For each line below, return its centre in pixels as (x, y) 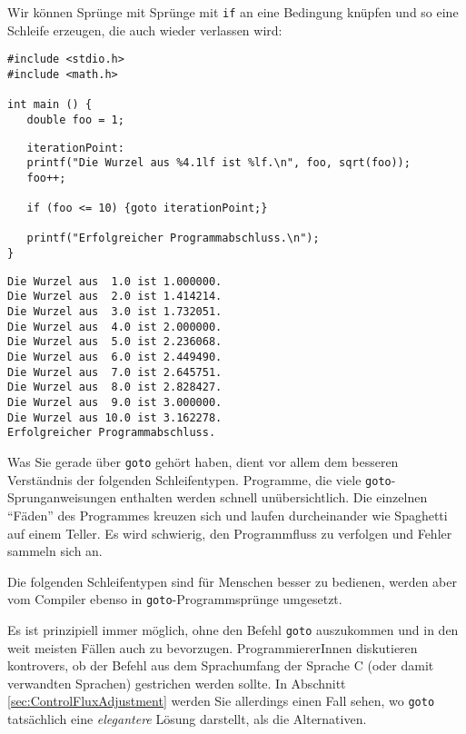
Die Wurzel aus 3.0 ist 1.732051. (115, 312)
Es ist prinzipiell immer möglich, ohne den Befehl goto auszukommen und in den (233, 629)
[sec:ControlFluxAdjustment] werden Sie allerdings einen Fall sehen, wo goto (221, 701)
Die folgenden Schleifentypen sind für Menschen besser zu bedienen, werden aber (232, 581)
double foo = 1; (75, 119)
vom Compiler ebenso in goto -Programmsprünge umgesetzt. (175, 599)
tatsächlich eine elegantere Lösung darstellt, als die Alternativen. (187, 719)
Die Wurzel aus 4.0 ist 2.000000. (115, 327)
